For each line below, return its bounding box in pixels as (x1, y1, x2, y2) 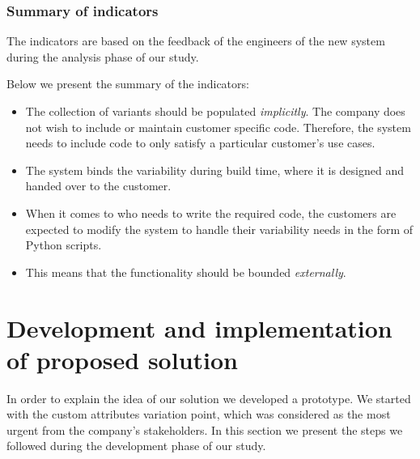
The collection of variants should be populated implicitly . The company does (25, 103, 405, 119)
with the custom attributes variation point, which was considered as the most (6, 406, 391, 423)
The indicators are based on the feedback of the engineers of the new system (6, 32, 385, 49)
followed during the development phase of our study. (6, 437, 266, 454)
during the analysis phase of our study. (6, 48, 199, 65)
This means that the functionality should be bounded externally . (25, 263, 346, 280)
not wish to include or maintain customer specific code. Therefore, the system (25, 118, 411, 135)
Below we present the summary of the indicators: (6, 75, 249, 92)
